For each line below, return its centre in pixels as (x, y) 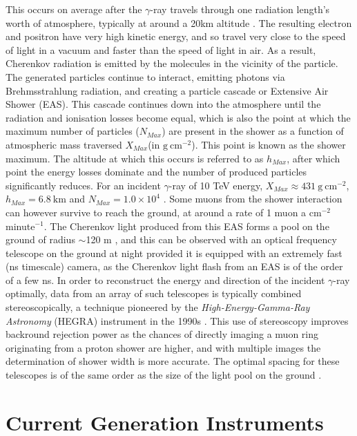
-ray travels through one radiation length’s (240, 9)
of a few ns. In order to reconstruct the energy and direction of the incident (165, 279)
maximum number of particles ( (73, 131)
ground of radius (40, 239)
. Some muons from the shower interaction (253, 199)
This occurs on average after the (74, 9)
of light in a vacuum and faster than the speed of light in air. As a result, (161, 49)
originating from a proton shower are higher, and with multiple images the (163, 347)
